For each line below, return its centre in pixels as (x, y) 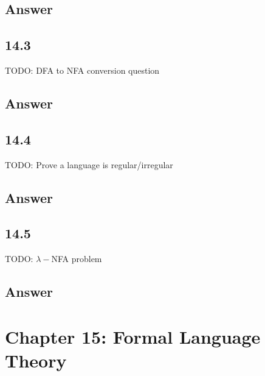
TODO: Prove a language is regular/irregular (89, 164)
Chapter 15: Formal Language (133, 336)
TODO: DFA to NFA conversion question (82, 70)
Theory (36, 360)
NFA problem (77, 259)
